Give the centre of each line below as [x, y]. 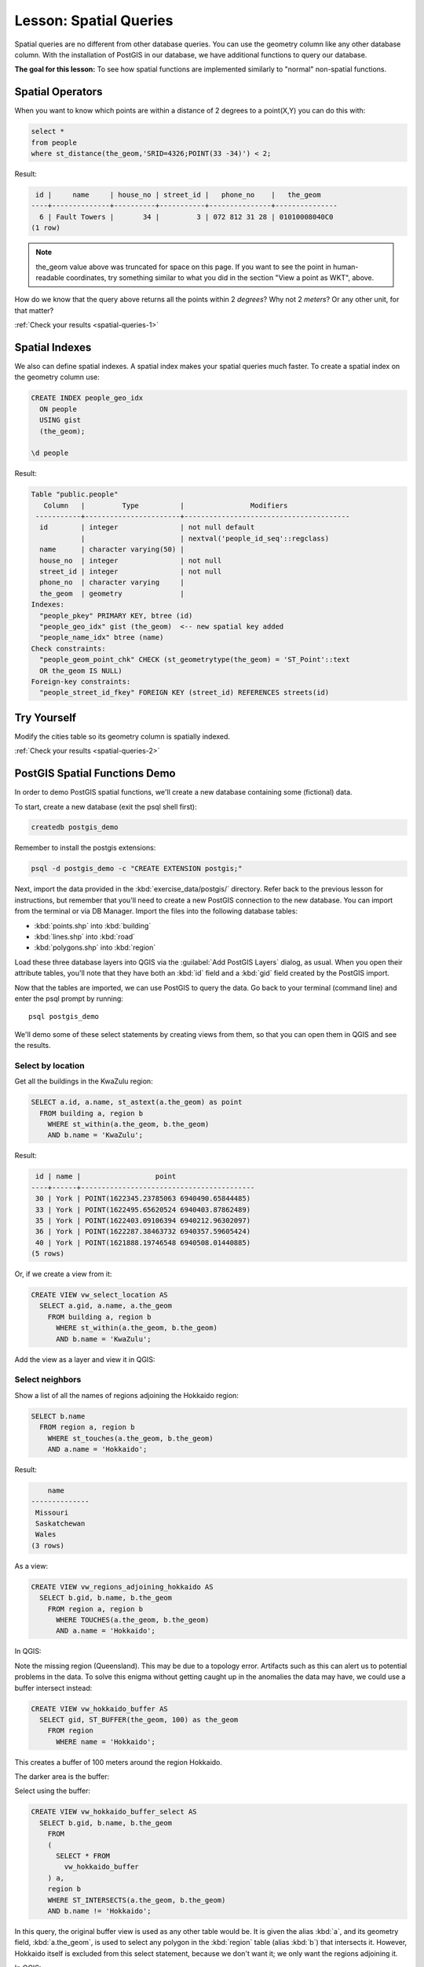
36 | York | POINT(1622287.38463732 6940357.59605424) [143, 1232]
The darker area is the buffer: [62, 1777]
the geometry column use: [57, 377]
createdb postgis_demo [75, 827]
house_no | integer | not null [131, 560]
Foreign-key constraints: [81, 681]
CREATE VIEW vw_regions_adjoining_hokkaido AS [122, 1587]
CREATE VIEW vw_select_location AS [99, 1295]
